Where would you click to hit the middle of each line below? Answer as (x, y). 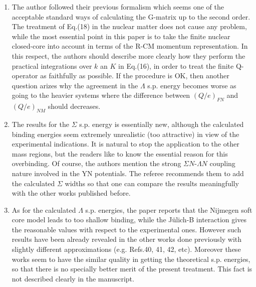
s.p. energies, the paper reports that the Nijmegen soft (169, 209)
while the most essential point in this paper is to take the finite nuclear (121, 36)
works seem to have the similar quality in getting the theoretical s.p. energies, (131, 259)
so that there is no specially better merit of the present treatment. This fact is (132, 269)
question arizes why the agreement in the (75, 85)
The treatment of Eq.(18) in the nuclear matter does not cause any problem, (129, 26)
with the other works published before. (71, 193)
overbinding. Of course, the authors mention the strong (96, 163)
